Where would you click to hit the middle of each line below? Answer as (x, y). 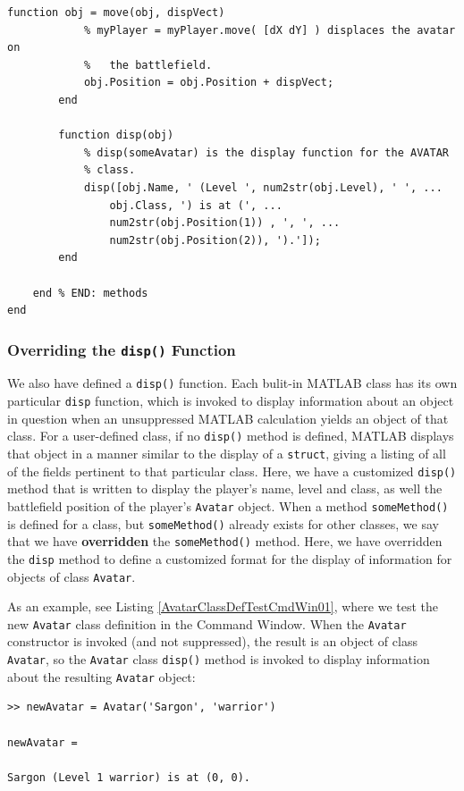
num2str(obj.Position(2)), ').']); (215, 240)
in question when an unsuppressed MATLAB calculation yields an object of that (228, 418)
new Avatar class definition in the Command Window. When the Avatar (207, 623)
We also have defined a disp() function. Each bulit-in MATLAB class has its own (232, 383)
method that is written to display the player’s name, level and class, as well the (225, 488)
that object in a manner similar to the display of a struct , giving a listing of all (227, 454)
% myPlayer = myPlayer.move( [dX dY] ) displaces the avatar (270, 30)
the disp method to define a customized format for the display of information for (230, 558)
